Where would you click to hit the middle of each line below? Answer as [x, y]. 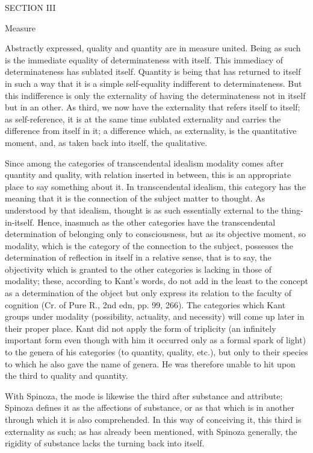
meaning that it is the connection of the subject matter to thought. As [135, 198]
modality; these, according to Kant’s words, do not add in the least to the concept [156, 281]
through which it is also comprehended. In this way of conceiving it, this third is [153, 419]
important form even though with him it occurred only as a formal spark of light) [156, 340]
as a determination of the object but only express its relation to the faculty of [148, 293]
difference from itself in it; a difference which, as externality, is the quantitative [151, 131]
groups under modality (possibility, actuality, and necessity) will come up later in [155, 316]
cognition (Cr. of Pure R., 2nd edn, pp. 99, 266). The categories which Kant [145, 304]
